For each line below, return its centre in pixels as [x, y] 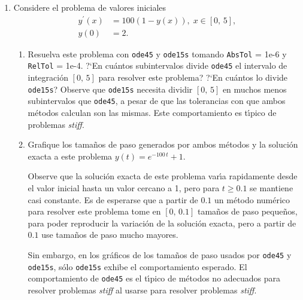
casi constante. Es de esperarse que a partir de [113, 199]
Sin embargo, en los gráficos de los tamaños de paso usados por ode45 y [160, 254]
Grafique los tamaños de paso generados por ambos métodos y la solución [163, 144]
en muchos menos [254, 89]
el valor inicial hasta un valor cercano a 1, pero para [124, 187]
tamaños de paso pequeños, [247, 211]
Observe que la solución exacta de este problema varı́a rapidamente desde [163, 176]
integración [48, 77]
